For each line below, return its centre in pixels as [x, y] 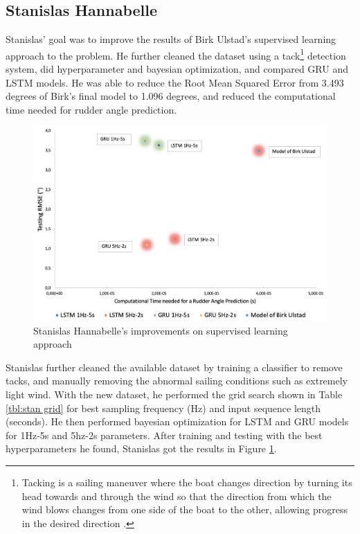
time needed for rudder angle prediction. [91, 109]
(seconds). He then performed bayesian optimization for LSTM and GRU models [177, 421]
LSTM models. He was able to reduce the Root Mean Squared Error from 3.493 [175, 82]
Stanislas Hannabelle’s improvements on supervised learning [161, 330]
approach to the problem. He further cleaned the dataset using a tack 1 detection [176, 54]
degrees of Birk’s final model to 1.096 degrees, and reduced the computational [171, 96]
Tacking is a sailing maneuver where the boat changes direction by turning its [187, 482]
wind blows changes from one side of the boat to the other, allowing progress [185, 509]
